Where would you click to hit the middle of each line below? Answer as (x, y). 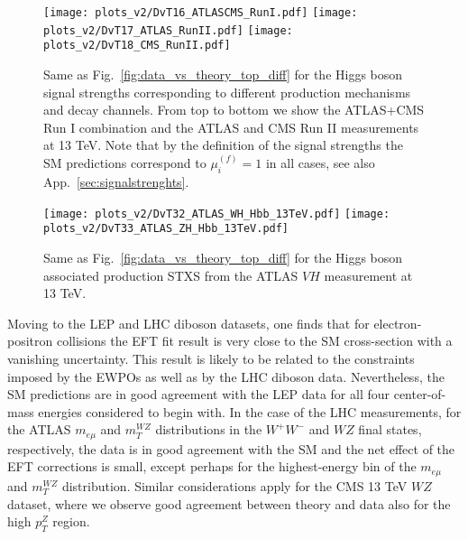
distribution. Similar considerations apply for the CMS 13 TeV (234, 485)
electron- (398, 323)
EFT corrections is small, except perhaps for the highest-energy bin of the (212, 466)
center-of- (420, 394)
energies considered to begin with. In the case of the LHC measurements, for (250, 411)
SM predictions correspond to (125, 163)
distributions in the (209, 429)
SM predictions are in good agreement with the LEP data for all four (199, 394)
